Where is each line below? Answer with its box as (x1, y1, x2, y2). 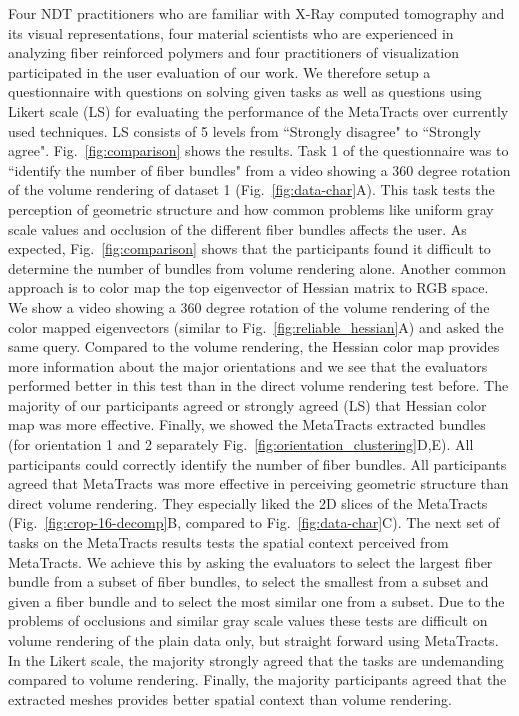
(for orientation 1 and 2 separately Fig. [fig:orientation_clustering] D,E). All (8, 434, 474, 455)
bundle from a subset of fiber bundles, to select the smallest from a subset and (8, 571, 489, 592)
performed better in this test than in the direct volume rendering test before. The (8, 375, 509, 396)
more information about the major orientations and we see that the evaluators (8, 355, 488, 376)
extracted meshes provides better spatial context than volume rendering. (8, 688, 452, 709)
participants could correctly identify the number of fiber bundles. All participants (8, 453, 507, 474)
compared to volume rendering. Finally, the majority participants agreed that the (8, 669, 507, 690)
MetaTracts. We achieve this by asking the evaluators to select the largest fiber (8, 551, 493, 572)
